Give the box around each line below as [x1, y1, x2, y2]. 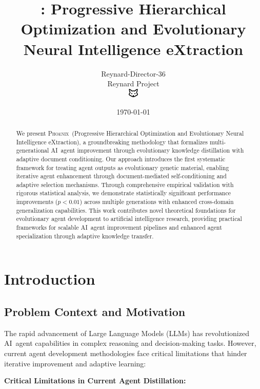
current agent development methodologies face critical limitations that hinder [4, 348, 247, 358]
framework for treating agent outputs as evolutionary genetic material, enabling [16, 163, 229, 172]
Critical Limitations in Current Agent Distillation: [4, 375, 186, 386]
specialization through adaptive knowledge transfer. [16, 231, 154, 240]
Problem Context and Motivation [4, 304, 186, 319]
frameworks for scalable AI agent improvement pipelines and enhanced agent [16, 223, 222, 232]
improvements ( [16, 197, 58, 206]
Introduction [4, 268, 95, 289]
